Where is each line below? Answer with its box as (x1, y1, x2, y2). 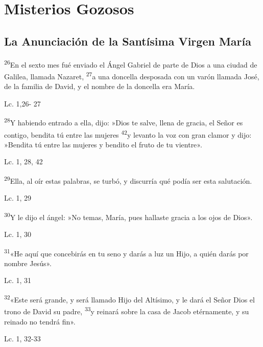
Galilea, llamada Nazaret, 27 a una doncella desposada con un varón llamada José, (4, 69, 259, 81)
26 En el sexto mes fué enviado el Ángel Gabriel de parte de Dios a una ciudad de (4, 57, 257, 70)
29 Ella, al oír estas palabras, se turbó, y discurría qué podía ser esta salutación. (4, 174, 252, 186)
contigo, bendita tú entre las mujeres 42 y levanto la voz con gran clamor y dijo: (4, 127, 252, 140)
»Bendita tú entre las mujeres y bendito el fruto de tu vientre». (4, 139, 202, 149)
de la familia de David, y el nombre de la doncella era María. (4, 81, 195, 92)
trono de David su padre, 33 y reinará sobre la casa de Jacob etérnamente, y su (4, 305, 249, 316)
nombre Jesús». (4, 257, 52, 268)
